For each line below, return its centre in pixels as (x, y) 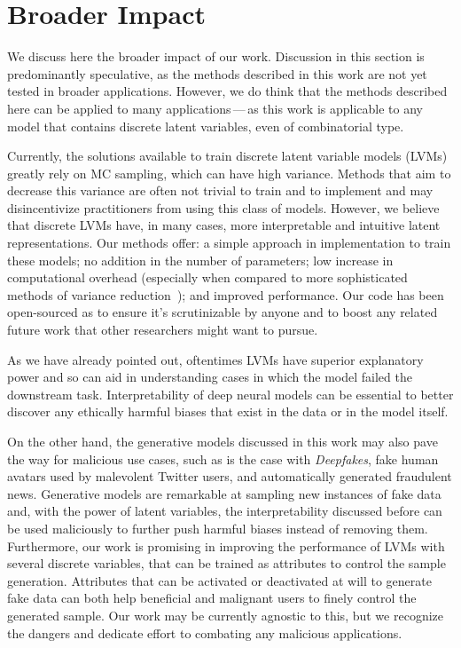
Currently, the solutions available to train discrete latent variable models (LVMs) (227, 156)
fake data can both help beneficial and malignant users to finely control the (212, 598)
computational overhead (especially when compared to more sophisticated (207, 277)
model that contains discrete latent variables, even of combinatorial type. (206, 126)
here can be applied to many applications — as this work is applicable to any (215, 108)
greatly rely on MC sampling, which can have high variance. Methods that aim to (229, 173)
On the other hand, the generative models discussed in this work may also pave (223, 441)
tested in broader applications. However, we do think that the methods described (227, 91)
